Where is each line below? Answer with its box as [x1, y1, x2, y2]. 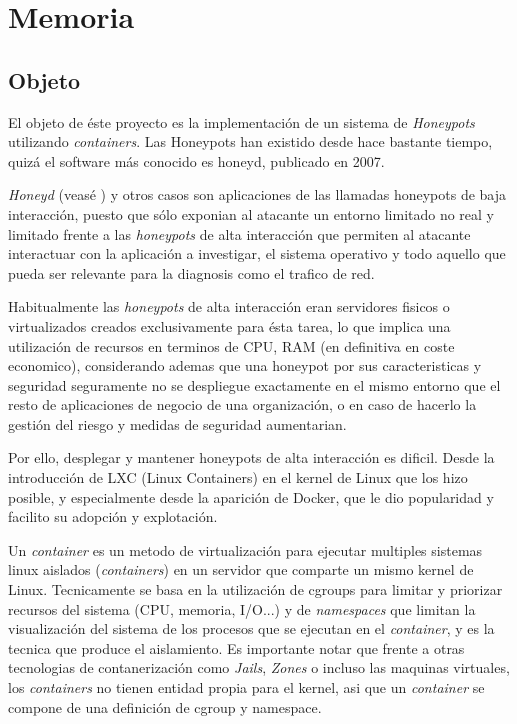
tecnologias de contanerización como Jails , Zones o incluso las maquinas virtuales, [8, 657, 510, 678]
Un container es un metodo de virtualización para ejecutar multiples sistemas [8, 539, 483, 560]
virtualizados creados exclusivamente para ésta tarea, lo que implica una [8, 315, 451, 336]
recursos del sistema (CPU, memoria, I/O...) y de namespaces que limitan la [8, 598, 476, 619]
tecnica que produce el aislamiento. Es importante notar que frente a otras [8, 637, 465, 658]
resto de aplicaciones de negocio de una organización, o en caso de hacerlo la [8, 394, 477, 415]
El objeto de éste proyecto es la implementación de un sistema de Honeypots [8, 111, 475, 132]
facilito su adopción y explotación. [8, 506, 218, 527]
